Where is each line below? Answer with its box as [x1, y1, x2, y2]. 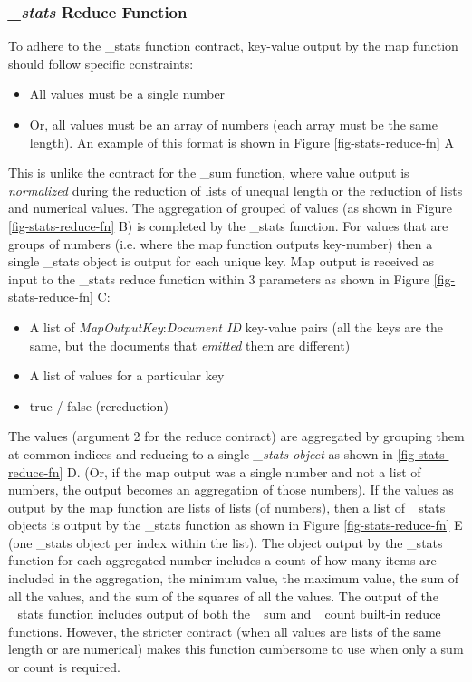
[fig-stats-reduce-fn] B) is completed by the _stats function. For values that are [8, 216, 448, 235]
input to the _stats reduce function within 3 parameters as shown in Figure [8, 269, 430, 288]
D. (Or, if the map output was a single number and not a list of [66, 462, 421, 481]
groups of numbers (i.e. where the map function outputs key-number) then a [8, 234, 433, 253]
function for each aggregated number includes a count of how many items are [8, 551, 437, 570]
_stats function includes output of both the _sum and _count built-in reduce [8, 604, 441, 623]
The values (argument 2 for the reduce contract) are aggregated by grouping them [8, 427, 465, 446]
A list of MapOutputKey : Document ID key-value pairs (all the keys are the [29, 317, 444, 336]
